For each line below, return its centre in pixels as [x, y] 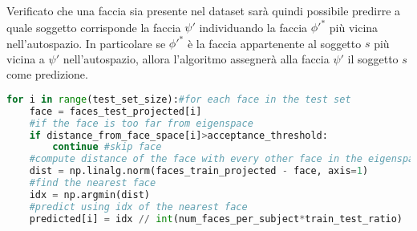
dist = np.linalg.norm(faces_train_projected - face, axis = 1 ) [199, 171]
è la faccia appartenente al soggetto [274, 43]
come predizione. [47, 74]
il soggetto [373, 58]
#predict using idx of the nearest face [138, 207]
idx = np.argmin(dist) [89, 195]
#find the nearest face [93, 183]
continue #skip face [107, 147]
